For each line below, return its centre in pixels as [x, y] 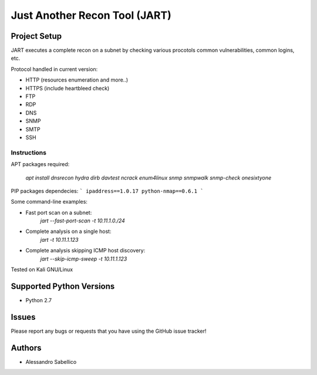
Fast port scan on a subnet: [59, 212]
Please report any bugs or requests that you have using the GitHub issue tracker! [109, 331]
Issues [23, 317]
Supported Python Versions [63, 286]
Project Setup [36, 36]
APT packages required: [40, 164]
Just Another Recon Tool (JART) [91, 15]
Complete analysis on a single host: [68, 231]
